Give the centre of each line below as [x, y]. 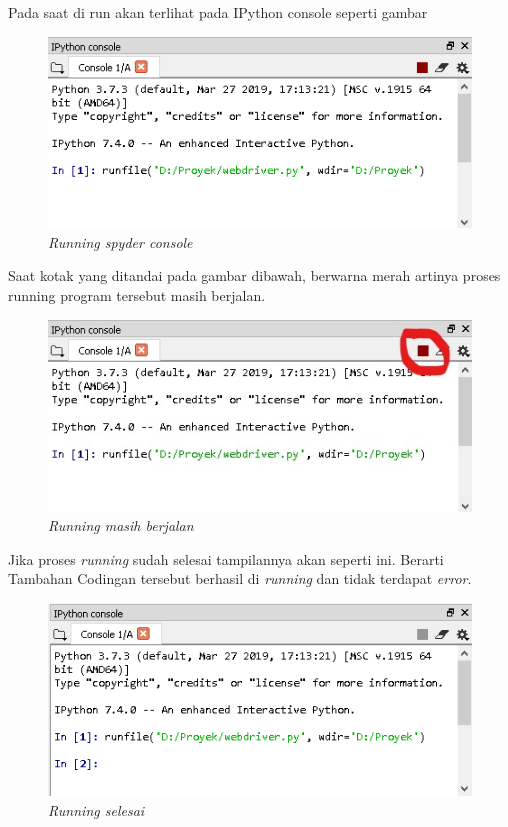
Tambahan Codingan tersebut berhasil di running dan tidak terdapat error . [240, 578]
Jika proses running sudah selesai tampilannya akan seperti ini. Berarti [226, 558]
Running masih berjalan [121, 525]
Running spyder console [120, 241]
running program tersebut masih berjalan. [137, 295]
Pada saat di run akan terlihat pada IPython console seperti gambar [218, 12]
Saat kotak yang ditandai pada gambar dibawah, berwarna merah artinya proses [254, 275]
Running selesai [96, 809]
